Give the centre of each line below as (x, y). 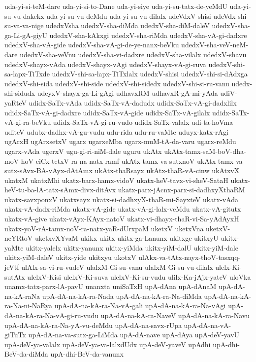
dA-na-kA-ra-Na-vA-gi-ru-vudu (52, 315)
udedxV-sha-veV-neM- (215, 45)
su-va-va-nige (24, 25)
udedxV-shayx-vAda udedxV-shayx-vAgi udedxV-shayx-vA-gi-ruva (105, 64)
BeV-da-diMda (26, 354)
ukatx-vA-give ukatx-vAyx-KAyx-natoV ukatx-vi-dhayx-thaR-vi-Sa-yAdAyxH (122, 219)
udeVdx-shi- (231, 16)
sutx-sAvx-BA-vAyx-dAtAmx (48, 170)
